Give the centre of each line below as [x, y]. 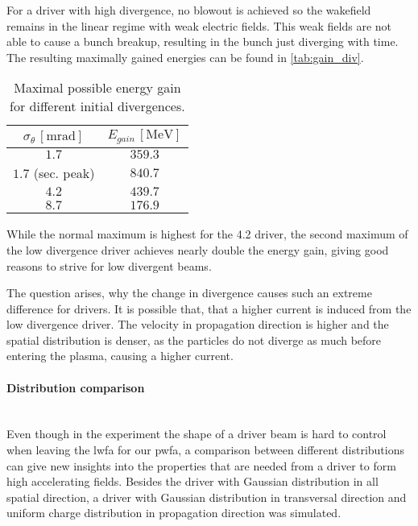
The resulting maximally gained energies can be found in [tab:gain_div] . [185, 57]
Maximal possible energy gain [97, 88]
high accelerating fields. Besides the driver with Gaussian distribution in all [192, 481]
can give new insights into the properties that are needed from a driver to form [201, 465]
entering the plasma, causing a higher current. [120, 356]
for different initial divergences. [97, 106]
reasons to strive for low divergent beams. [109, 265]
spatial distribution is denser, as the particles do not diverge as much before [194, 340]
